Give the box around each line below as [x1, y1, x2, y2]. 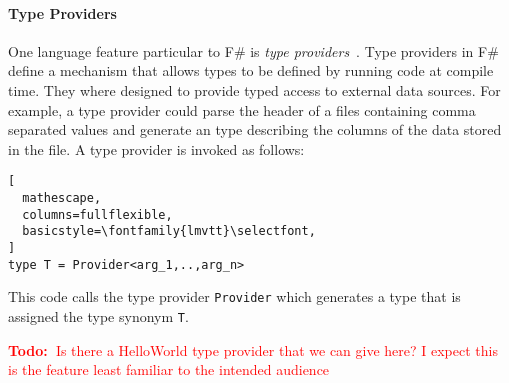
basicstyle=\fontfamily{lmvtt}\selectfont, [22, 224, 316, 239]
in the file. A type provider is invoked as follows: [8, 138, 305, 159]
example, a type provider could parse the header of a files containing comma [8, 99, 476, 120]
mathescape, [22, 191, 102, 206]
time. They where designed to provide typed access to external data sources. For [8, 79, 501, 100]
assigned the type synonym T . [8, 305, 189, 326]
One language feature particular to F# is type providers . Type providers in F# [8, 40, 499, 61]
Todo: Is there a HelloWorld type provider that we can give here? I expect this [8, 339, 498, 360]
